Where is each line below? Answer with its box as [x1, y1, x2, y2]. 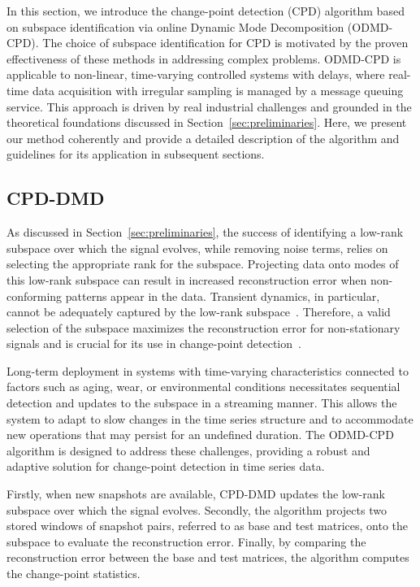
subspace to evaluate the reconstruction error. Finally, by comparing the [6, 533, 366, 550]
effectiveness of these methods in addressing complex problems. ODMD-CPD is [6, 50, 401, 67]
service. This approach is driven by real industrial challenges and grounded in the [6, 98, 412, 115]
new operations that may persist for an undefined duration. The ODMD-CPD [6, 426, 394, 443]
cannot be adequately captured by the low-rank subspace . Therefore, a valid [6, 303, 391, 320]
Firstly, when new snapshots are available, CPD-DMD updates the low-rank [6, 485, 385, 502]
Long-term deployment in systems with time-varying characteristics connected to [6, 362, 409, 379]
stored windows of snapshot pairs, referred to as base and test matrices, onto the [6, 517, 409, 534]
